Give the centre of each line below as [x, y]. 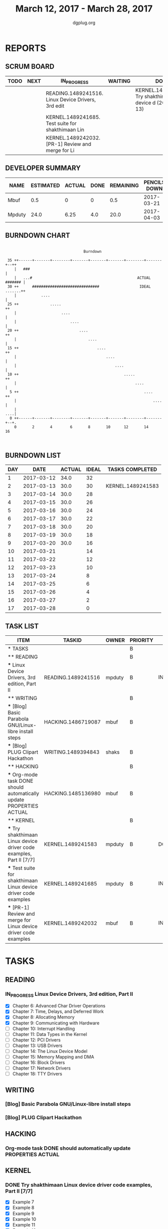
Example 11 [24, 1224]
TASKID [72, 640]
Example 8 [23, 1208]
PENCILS [154, 182]
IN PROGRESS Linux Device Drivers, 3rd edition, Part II [69, 994]
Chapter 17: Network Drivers [41, 1068]
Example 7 [23, 1202]
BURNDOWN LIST [33, 455]
